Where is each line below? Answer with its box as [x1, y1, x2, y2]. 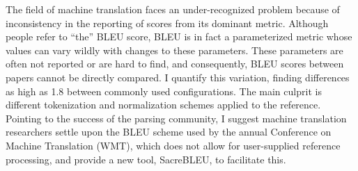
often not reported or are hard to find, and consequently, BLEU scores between [6, 56, 344, 71]
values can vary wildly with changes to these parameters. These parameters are [6, 42, 343, 57]
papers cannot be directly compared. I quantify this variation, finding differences [6, 70, 350, 84]
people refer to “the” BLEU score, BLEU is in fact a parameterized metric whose [6, 29, 352, 44]
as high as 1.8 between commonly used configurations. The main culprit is [6, 83, 322, 98]
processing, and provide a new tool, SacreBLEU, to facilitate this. [6, 152, 286, 166]
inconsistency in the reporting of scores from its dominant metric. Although [6, 15, 329, 30]
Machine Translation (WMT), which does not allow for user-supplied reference [6, 138, 341, 152]
